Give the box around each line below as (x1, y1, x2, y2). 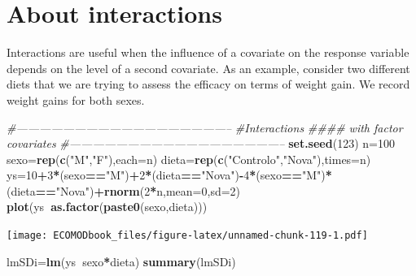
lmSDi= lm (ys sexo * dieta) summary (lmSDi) (7, 252, 236, 270)
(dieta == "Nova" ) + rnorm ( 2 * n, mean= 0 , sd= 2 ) (7, 182, 241, 199)
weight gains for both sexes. (7, 91, 145, 108)
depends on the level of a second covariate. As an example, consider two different (7, 59, 410, 76)
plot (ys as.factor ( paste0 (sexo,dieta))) (7, 198, 208, 215)
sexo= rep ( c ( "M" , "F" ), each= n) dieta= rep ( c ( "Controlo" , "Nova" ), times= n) (7, 150, 371, 167)
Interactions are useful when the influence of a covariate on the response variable (7, 44, 409, 61)
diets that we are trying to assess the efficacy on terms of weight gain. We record (7, 75, 410, 93)
